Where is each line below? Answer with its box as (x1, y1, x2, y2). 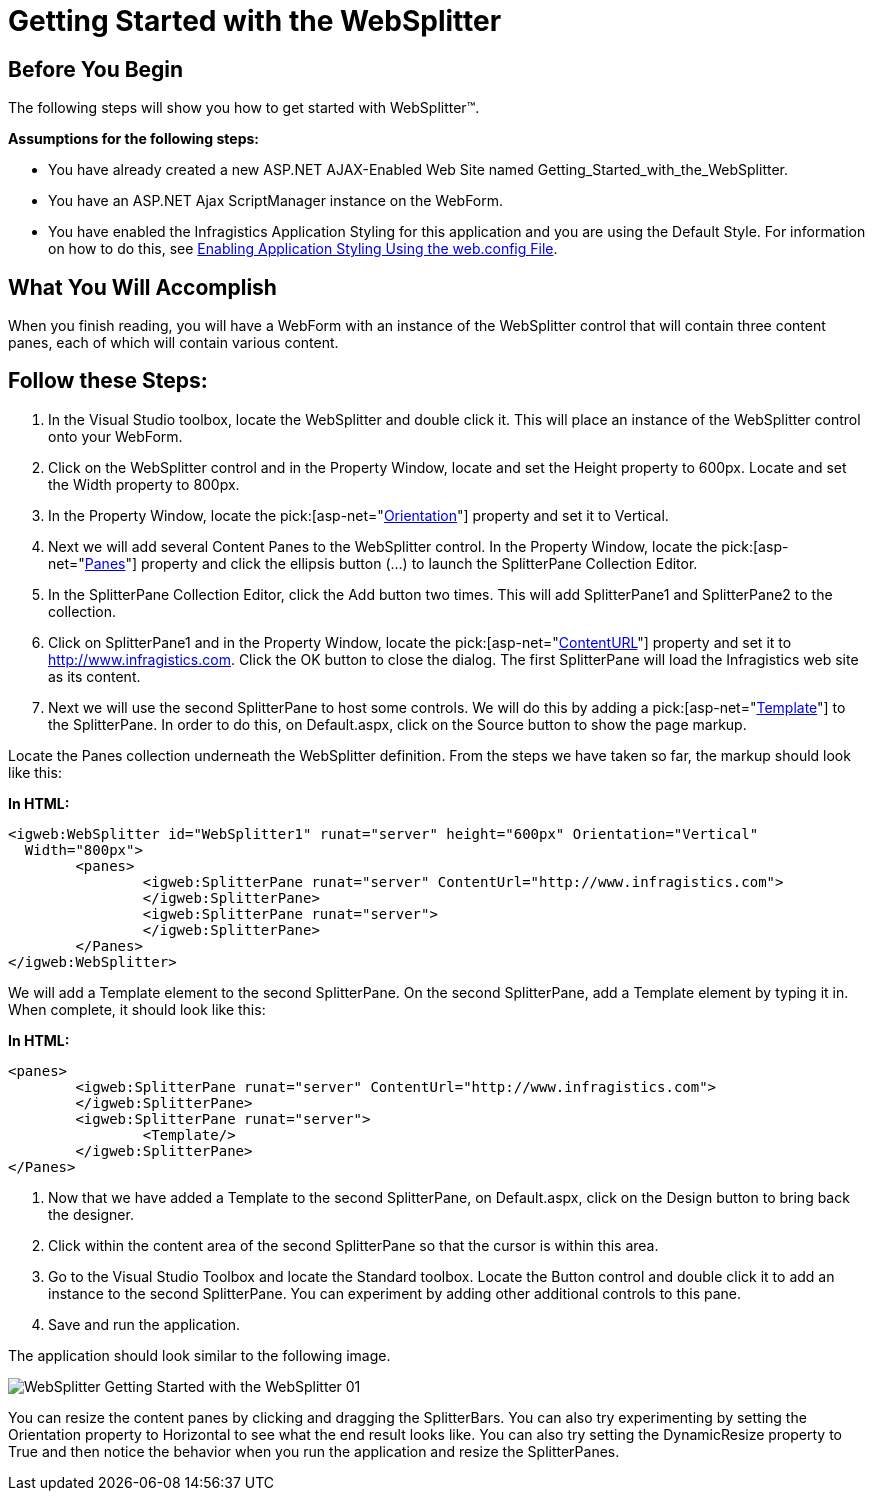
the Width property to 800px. (48, 475, 240, 493)
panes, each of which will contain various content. (8, 334, 339, 352)
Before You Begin (8, 56, 184, 82)
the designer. (48, 1205, 134, 1223)
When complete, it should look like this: (8, 1000, 266, 1018)
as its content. (48, 667, 141, 685)
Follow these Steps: (8, 368, 208, 394)
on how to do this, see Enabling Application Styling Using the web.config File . (48, 240, 558, 258)
